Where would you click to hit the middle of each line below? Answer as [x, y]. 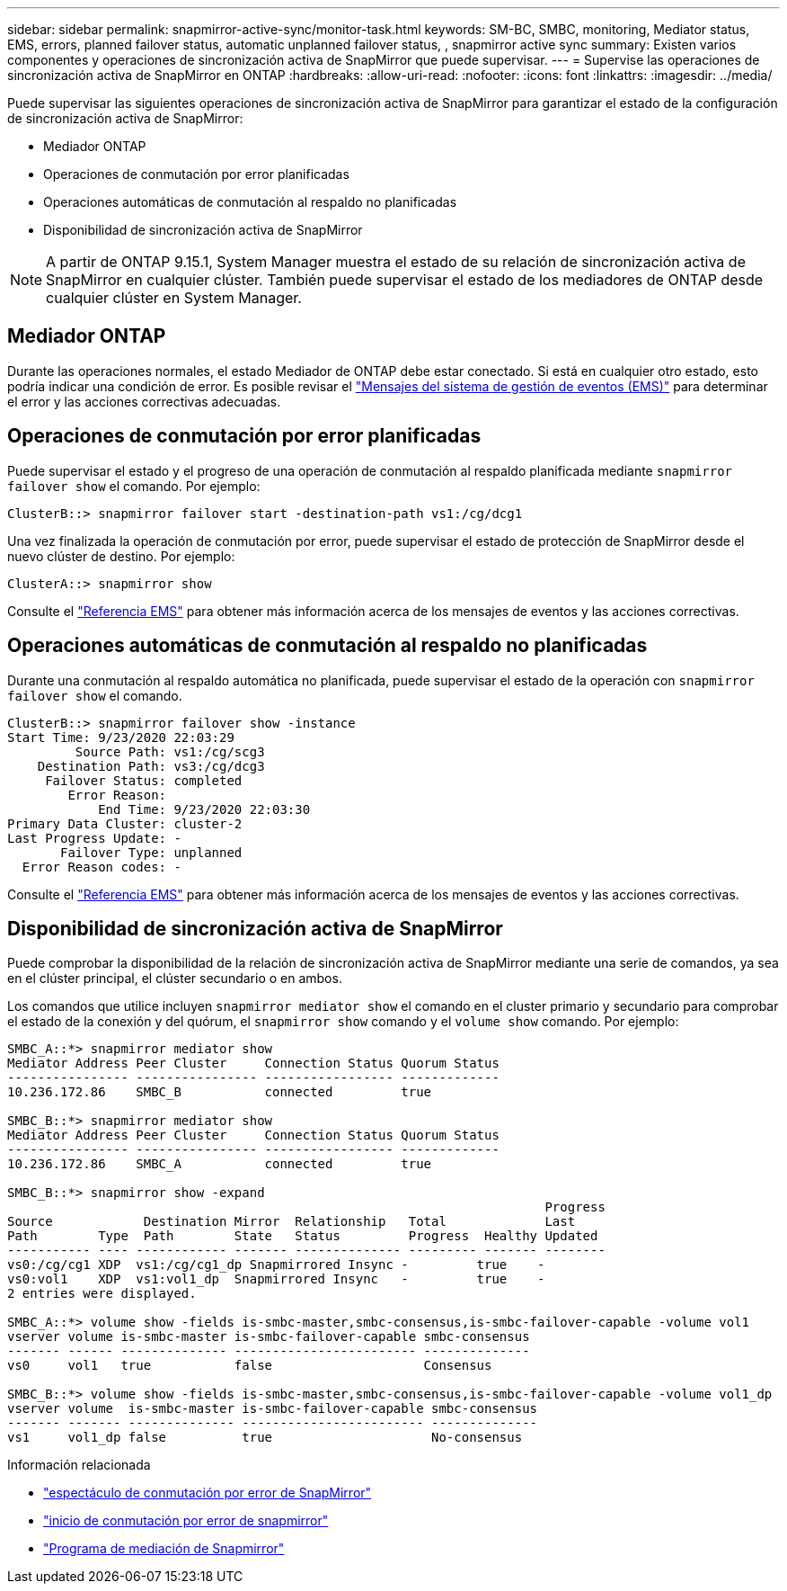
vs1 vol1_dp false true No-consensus [265, 1438]
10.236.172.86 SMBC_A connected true [220, 1164]
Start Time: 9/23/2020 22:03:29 [121, 737]
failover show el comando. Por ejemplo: [134, 486]
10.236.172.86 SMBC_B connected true [220, 1092]
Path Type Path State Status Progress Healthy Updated [303, 1236]
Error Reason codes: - [102, 867]
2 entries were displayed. [102, 1294]
